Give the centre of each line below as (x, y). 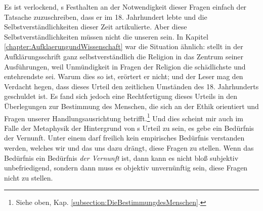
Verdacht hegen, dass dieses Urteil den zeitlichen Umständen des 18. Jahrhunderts (131, 86)
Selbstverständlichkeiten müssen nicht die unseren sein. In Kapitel (106, 36)
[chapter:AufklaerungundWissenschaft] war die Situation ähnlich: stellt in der (124, 46)
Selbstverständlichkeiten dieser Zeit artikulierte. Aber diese (96, 27)
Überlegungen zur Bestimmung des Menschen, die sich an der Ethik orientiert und (131, 106)
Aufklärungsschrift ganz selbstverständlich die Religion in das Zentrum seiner (124, 56)
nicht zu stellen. (29, 177)
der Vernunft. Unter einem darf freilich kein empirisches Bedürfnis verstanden (124, 138)
